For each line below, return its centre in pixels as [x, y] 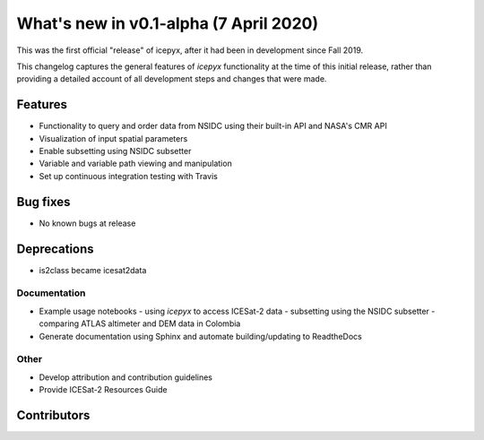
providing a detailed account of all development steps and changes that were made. [172, 79]
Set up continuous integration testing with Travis [129, 176]
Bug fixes [43, 202]
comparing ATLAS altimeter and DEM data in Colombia [140, 324]
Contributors [53, 415]
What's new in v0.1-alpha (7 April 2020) [167, 23]
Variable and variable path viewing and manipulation [135, 164]
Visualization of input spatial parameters [113, 138]
